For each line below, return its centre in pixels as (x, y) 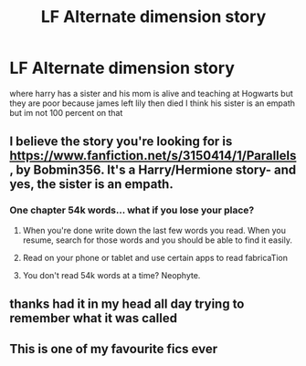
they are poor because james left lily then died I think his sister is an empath (152, 103)
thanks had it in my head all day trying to (127, 304)
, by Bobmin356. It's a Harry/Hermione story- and (153, 170)
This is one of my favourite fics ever (113, 349)
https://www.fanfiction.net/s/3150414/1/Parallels (153, 156)
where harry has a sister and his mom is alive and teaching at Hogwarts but (152, 93)
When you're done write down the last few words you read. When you (154, 230)
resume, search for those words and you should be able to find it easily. (157, 240)
